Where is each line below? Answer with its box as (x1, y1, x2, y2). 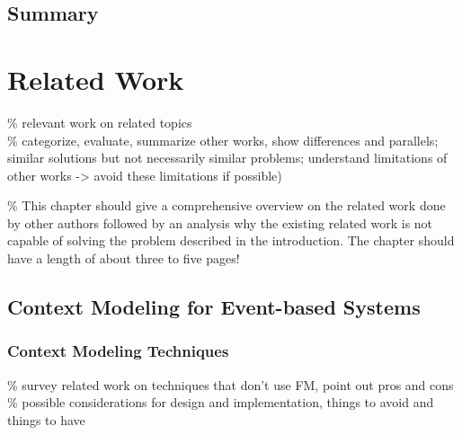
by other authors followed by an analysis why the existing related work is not (7, 213, 433, 232)
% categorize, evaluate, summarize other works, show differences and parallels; (7, 130, 439, 149)
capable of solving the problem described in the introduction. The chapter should (7, 231, 455, 250)
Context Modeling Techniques (7, 340, 229, 362)
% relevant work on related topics (7, 112, 192, 131)
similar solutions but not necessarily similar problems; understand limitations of (7, 148, 448, 167)
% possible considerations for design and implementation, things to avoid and (7, 393, 434, 412)
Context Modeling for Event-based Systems (7, 293, 421, 321)
